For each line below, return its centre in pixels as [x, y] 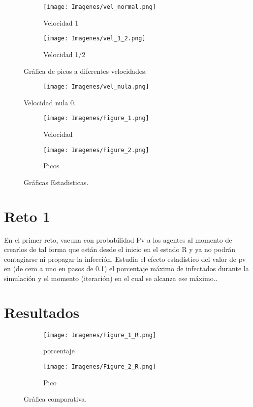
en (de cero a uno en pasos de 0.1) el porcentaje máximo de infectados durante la [126, 268]
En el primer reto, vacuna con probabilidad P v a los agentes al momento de [118, 239]
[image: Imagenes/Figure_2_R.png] [100, 366]
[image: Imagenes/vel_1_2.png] [95, 39]
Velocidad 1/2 [64, 54]
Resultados [42, 312]
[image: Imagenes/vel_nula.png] [96, 87]
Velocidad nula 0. [50, 102]
